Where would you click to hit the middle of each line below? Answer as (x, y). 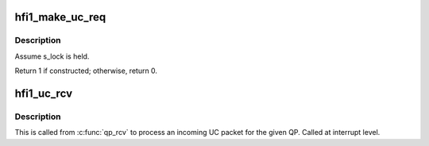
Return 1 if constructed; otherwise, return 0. (86, 71)
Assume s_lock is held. (52, 56)
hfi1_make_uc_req (60, 17)
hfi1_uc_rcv (44, 93)
